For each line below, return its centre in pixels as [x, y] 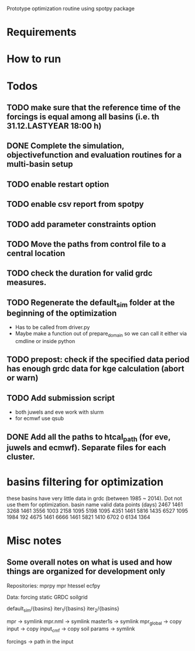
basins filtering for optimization [85, 482]
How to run [34, 59]
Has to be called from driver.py [52, 327]
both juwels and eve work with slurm [59, 412]
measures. [27, 282]
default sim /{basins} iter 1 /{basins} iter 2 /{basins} [63, 609]
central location [36, 253]
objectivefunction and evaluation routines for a [94, 155]
